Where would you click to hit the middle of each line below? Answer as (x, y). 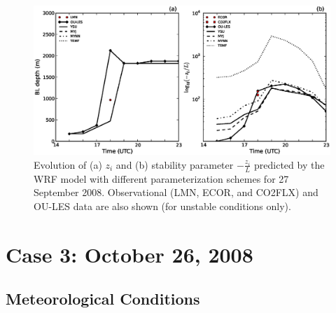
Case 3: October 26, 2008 (129, 254)
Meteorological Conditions (103, 299)
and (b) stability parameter (175, 164)
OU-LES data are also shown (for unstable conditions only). (162, 206)
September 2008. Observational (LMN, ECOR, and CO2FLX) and (176, 192)
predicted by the (289, 164)
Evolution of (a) (68, 164)
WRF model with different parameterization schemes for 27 (161, 178)
